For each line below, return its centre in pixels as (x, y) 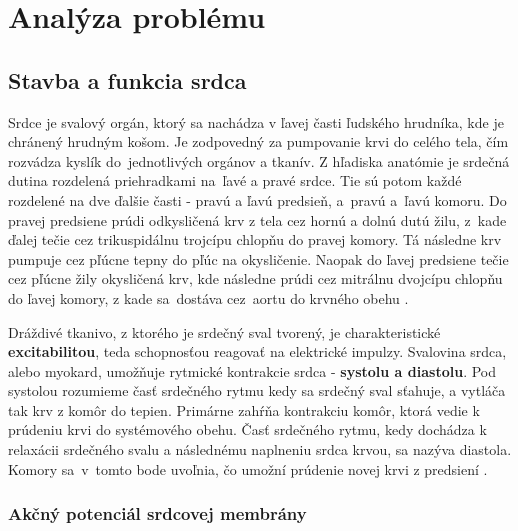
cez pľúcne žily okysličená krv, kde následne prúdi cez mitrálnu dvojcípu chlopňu (255, 278)
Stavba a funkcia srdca (127, 79)
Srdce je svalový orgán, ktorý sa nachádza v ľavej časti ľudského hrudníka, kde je (256, 121)
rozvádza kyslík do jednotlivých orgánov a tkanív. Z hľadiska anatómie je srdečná (259, 160)
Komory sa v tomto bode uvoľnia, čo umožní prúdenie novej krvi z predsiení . (248, 468)
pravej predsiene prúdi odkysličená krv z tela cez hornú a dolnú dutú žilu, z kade (257, 219)
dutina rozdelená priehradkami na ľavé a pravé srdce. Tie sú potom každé (235, 180)
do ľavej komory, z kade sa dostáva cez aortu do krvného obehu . (208, 297)
